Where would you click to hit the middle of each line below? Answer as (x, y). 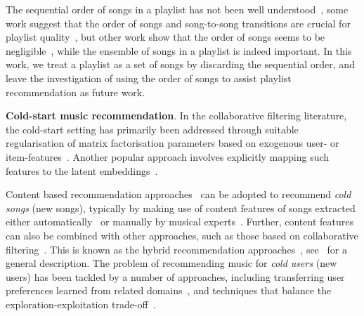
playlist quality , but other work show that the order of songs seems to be (165, 37)
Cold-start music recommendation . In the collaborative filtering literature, (176, 116)
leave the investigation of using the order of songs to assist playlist (149, 78)
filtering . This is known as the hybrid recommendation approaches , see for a (176, 249)
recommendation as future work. (76, 92)
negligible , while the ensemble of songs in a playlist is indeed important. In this (179, 50)
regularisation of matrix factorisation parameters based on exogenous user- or (173, 143)
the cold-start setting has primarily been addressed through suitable (152, 129)
